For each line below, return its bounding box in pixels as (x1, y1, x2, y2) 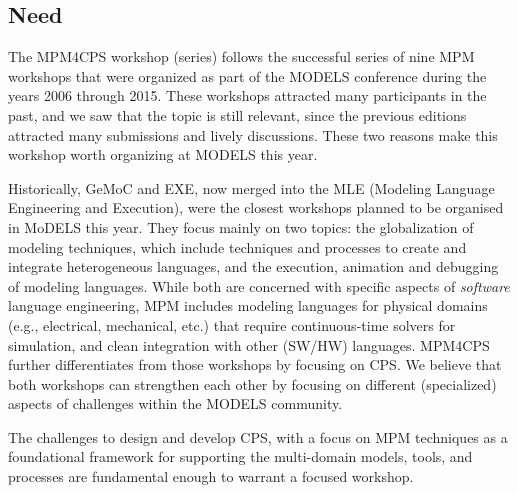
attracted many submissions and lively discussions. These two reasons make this (8, 124, 498, 145)
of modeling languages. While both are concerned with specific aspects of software (8, 275, 510, 296)
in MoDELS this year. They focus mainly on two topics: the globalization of (8, 216, 474, 237)
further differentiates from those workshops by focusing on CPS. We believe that (8, 354, 502, 375)
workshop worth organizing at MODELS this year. (8, 144, 318, 165)
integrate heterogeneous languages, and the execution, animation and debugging (8, 256, 499, 277)
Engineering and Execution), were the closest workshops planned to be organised (8, 197, 504, 218)
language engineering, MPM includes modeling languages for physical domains (8, 295, 488, 316)
